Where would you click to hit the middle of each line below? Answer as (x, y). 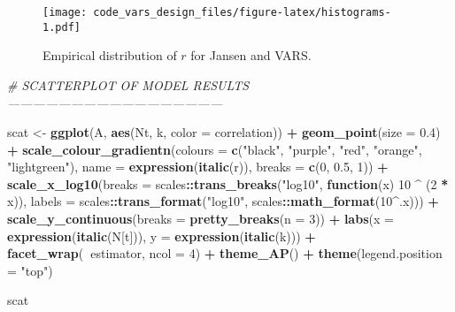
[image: (65, 12)
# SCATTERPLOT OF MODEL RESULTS (128, 84)
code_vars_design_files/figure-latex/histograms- (242, 12)
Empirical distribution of (110, 55)
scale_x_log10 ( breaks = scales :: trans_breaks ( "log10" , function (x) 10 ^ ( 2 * (228, 183)
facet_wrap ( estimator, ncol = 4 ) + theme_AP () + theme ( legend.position (225, 253)
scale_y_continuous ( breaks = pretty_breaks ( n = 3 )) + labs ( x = (201, 219)
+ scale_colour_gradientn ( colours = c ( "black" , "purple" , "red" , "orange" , (215, 149)
